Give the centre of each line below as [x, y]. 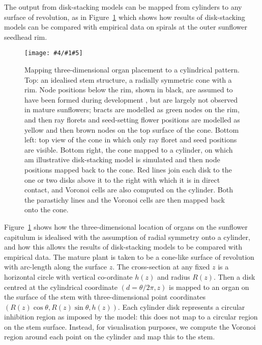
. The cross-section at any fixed [161, 267]
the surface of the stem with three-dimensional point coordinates [105, 297]
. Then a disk [234, 276]
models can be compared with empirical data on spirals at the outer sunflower [126, 27]
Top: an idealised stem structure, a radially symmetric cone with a [128, 79]
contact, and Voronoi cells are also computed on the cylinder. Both [129, 190]
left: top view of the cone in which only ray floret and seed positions [131, 140]
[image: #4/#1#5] [54, 53]
